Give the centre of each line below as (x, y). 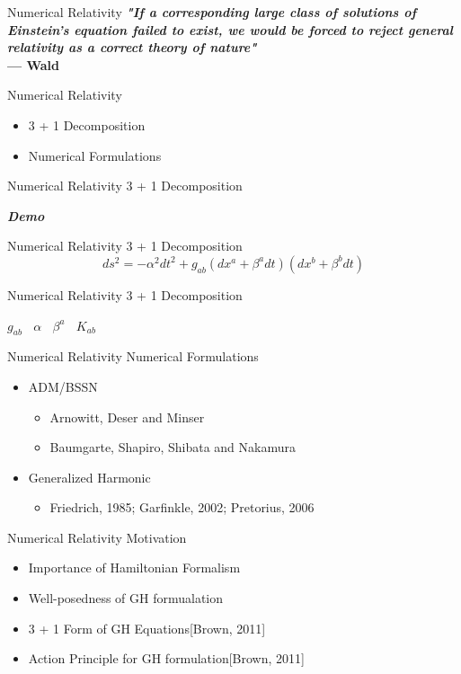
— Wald (34, 64)
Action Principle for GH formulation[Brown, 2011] (166, 658)
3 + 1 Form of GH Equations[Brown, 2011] (147, 628)
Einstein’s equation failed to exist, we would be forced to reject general (230, 29)
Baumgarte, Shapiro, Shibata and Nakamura (173, 447)
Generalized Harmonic (89, 477)
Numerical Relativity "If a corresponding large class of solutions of (212, 12)
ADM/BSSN (63, 386)
